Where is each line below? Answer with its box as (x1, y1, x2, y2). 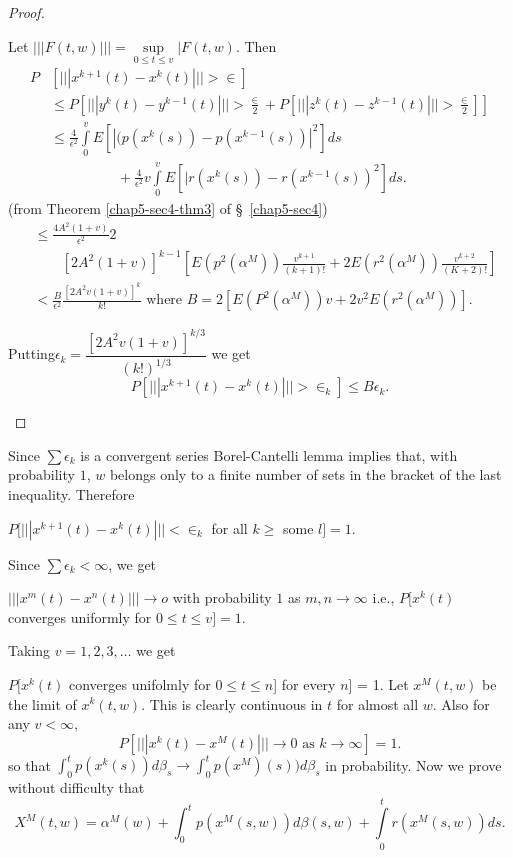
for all (211, 517, 248, 538)
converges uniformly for (8, 606, 152, 627)
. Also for (432, 693, 490, 714)
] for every (273, 673, 336, 694)
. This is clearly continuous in (141, 693, 323, 714)
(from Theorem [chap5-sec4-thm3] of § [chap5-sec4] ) (8, 198, 328, 219)
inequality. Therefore (8, 483, 135, 504)
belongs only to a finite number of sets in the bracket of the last (109, 464, 502, 485)
